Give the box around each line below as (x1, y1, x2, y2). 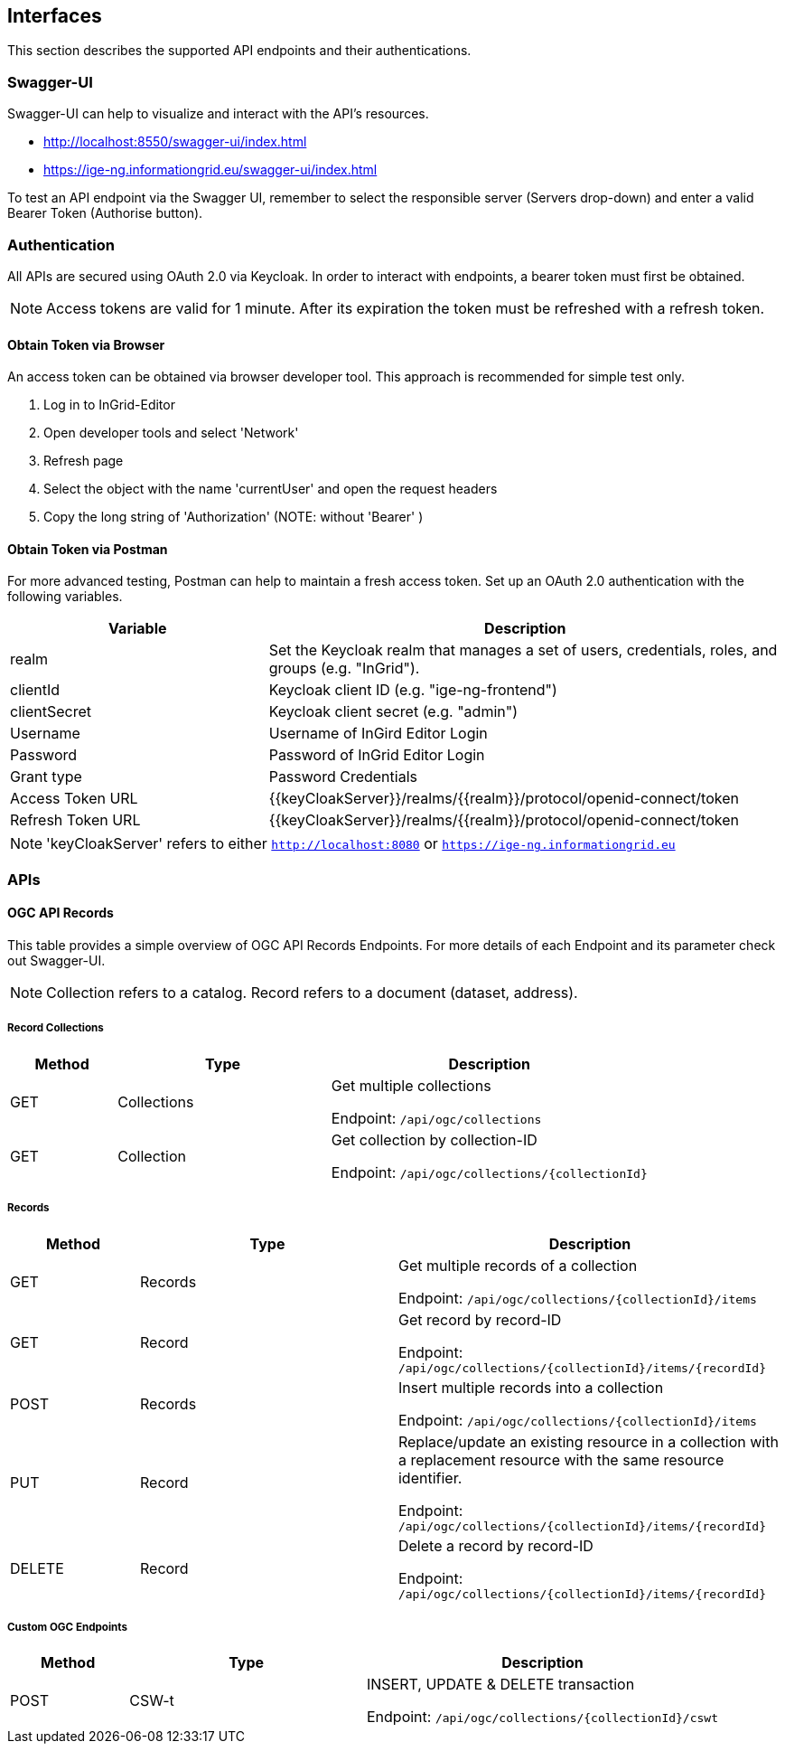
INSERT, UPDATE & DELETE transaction (366, 1675, 635, 1694)
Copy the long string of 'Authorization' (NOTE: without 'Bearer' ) (43, 509, 424, 525)
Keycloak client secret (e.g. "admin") (268, 702, 519, 721)
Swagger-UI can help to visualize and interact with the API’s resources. (7, 106, 429, 122)
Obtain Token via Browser (7, 336, 165, 353)
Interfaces (7, 5, 102, 27)
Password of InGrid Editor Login (268, 746, 485, 765)
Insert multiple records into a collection (397, 1378, 664, 1397)
